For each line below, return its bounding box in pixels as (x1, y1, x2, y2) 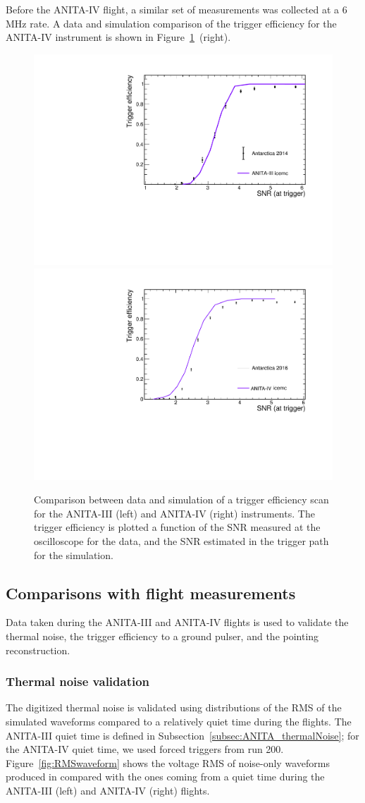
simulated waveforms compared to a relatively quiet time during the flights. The (6, 714, 352, 729)
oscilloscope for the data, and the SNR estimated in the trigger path (34, 534, 329, 548)
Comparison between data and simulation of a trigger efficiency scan (34, 492, 329, 507)
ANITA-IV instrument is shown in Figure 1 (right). (6, 30, 231, 44)
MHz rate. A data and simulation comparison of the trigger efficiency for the (6, 16, 337, 30)
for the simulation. (34, 547, 113, 562)
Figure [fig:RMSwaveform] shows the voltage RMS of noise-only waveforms (6, 755, 330, 770)
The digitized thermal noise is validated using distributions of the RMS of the (6, 700, 342, 715)
